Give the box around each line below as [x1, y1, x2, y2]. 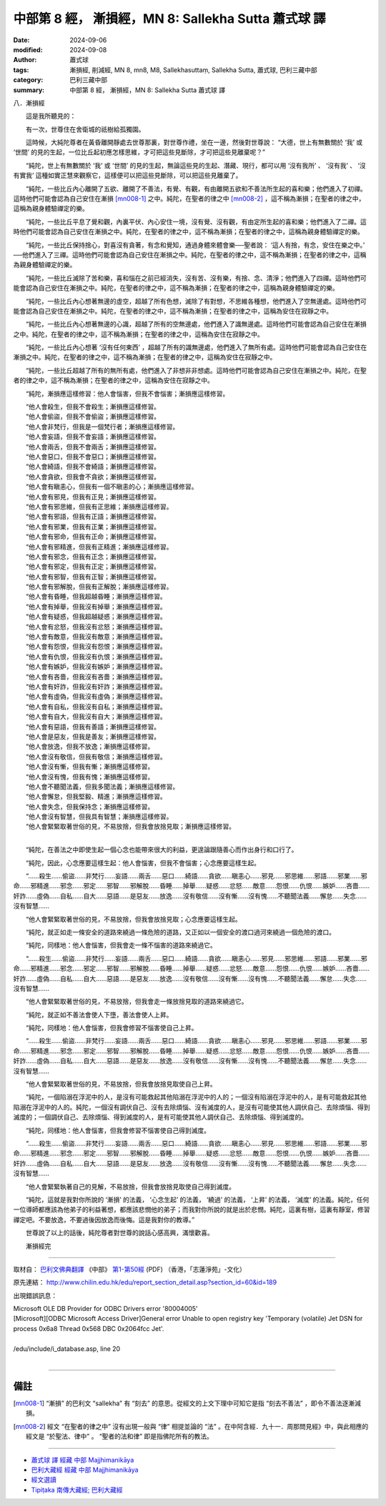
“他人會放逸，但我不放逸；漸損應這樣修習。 [25, 742, 154, 751]
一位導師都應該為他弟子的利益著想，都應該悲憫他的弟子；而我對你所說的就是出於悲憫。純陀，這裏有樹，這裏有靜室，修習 [13, 1205, 370, 1214]
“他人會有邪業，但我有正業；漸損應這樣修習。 [25, 522, 161, 531]
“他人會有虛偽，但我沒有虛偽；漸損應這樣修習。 [25, 692, 167, 701]
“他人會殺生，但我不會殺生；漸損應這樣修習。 [25, 402, 161, 411]
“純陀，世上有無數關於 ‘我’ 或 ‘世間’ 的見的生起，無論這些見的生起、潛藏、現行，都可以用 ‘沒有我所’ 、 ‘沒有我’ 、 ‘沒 [25, 161, 366, 169]
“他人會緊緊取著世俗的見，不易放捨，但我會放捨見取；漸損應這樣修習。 [25, 822, 236, 831]
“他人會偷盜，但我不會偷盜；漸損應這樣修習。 [25, 412, 161, 421]
